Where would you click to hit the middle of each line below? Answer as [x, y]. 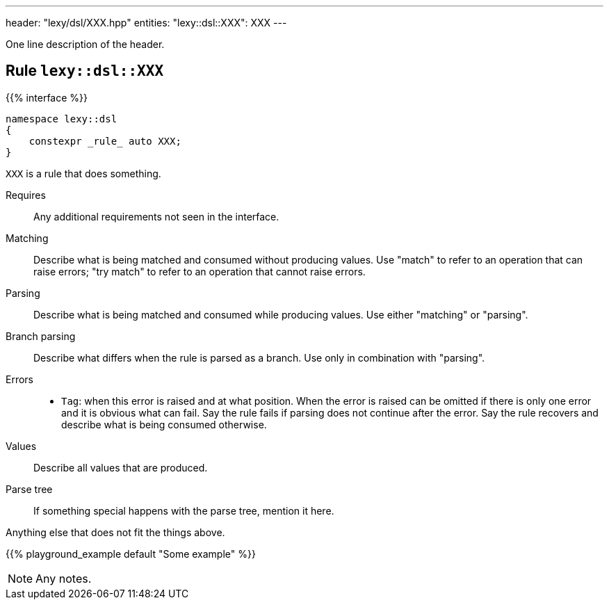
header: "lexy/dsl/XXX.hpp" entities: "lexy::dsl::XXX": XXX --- [146, 23]
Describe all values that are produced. [121, 467]
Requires [26, 195]
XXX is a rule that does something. [83, 173]
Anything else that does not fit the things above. [115, 532]
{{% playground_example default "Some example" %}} [131, 554]
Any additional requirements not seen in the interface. [156, 216]
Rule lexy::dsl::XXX [85, 71]
